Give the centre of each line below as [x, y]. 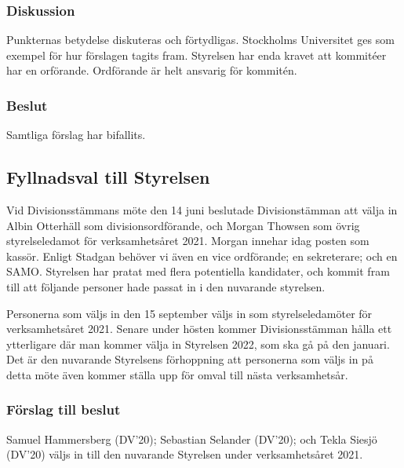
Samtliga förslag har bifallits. [76, 135]
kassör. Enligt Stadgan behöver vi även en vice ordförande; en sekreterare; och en [202, 256]
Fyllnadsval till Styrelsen [108, 177]
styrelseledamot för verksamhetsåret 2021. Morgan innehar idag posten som [188, 241]
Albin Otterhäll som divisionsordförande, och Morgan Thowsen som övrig [183, 225]
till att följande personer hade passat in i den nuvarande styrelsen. [166, 286]
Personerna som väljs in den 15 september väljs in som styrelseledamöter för [189, 313]
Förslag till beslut [64, 409]
